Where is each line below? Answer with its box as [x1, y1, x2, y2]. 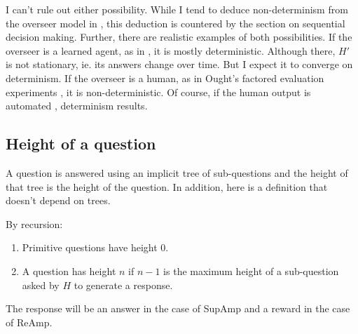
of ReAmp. [6, 314, 53, 329]
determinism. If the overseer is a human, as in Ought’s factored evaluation [6, 70, 324, 85]
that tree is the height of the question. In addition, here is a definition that [6, 179, 328, 194]
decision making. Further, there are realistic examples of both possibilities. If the [6, 29, 352, 44]
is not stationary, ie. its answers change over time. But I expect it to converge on [6, 57, 353, 72]
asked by [22, 277, 60, 292]
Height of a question [6, 133, 156, 154]
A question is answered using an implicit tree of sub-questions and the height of [6, 165, 348, 180]
